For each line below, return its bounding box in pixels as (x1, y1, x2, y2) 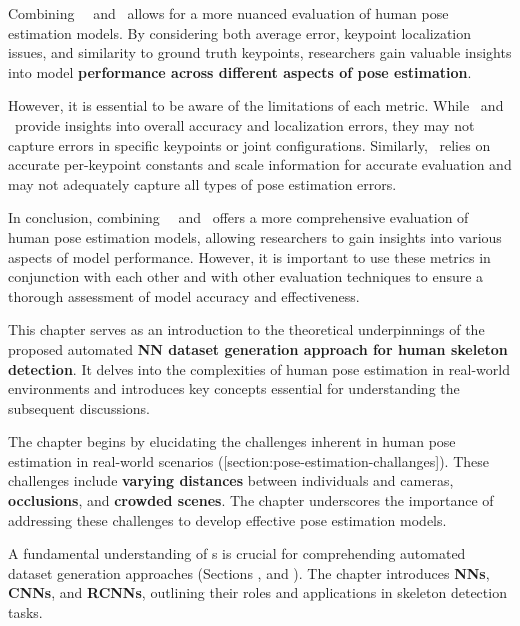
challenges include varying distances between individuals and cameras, (8, 470, 454, 491)
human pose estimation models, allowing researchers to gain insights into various (8, 226, 502, 247)
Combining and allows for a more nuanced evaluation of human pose (8, 3, 449, 23)
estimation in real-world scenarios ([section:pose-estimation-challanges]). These (8, 450, 489, 471)
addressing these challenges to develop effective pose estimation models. (8, 509, 447, 530)
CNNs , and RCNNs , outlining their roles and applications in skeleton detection (8, 582, 507, 603)
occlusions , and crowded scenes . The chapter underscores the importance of (8, 490, 494, 511)
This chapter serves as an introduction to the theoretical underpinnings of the (8, 319, 485, 340)
